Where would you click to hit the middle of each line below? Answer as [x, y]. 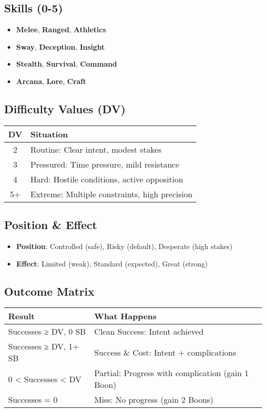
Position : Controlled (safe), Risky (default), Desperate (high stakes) [124, 246]
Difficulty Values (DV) [65, 108]
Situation [49, 134]
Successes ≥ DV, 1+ [44, 346]
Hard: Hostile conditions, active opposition [107, 179]
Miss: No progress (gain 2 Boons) [154, 400]
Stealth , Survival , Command [66, 64]
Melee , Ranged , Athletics [61, 29]
